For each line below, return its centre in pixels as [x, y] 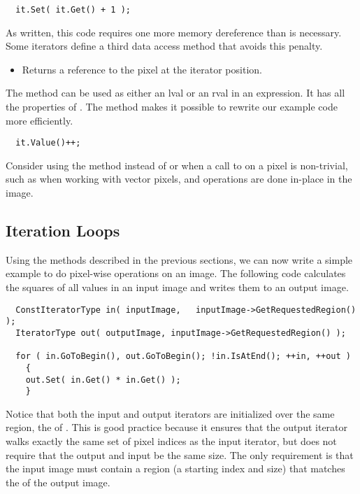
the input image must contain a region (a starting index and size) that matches [175, 468]
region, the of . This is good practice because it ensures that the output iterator [177, 427]
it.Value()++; [48, 143]
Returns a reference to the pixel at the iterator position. [142, 69]
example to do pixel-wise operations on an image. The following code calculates [176, 273]
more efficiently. [39, 120]
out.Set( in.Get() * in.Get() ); [103, 380]
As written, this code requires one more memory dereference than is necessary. [174, 32]
